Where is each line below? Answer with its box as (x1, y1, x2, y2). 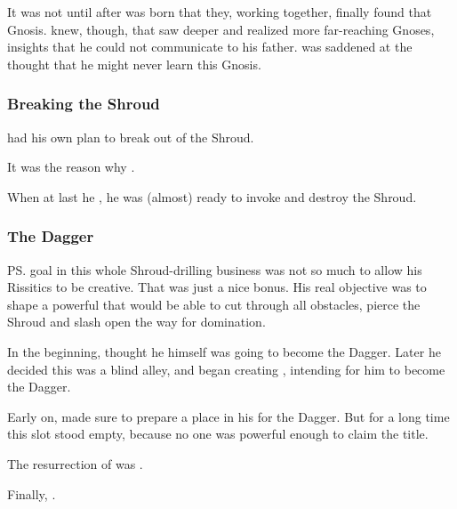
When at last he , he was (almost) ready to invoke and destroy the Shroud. (7, 187, 417, 206)
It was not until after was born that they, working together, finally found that (7, 3, 432, 20)
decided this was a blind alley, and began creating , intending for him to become (7, 360, 445, 378)
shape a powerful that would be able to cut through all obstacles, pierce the (7, 295, 421, 313)
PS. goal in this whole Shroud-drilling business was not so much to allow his (7, 260, 422, 279)
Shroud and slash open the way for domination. (7, 312, 266, 331)
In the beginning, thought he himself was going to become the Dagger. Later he (7, 342, 441, 360)
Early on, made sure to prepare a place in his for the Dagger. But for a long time (7, 407, 450, 425)
